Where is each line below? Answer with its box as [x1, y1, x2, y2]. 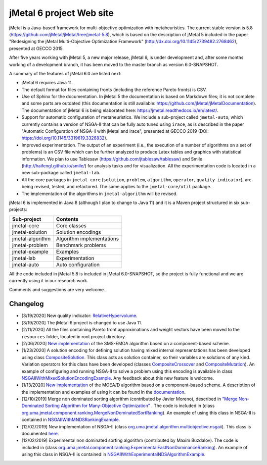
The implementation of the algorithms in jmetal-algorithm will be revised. [21, 191, 178, 197]
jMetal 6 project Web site [9, 7, 114, 18]
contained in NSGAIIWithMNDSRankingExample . [21, 416, 120, 423]
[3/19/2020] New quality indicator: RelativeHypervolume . [21, 312, 138, 319]
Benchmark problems [56, 242, 106, 249]
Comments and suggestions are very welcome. [9, 287, 106, 293]
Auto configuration [56, 261, 100, 268]
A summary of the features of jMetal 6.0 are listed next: [9, 70, 122, 76]
